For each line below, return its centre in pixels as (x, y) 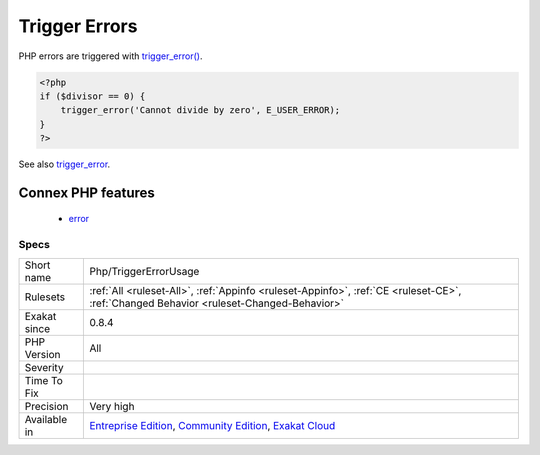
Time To (44, 380)
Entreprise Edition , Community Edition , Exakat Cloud (212, 425)
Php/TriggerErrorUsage (144, 271)
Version (42, 354)
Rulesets (44, 297)
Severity (44, 367)
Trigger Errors (78, 26)
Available (46, 419)
